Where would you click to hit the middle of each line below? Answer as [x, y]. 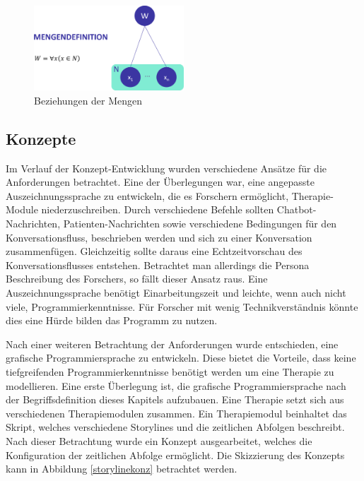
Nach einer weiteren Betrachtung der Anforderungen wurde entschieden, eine [172, 344]
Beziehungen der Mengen [88, 100]
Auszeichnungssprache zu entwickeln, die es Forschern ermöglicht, [147, 195]
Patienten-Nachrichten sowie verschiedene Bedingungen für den [200, 224]
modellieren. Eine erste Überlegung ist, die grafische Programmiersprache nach [176, 385]
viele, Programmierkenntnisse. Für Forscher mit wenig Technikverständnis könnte [182, 306]
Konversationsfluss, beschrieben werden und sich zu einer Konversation [159, 237]
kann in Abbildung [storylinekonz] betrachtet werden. [122, 469]
